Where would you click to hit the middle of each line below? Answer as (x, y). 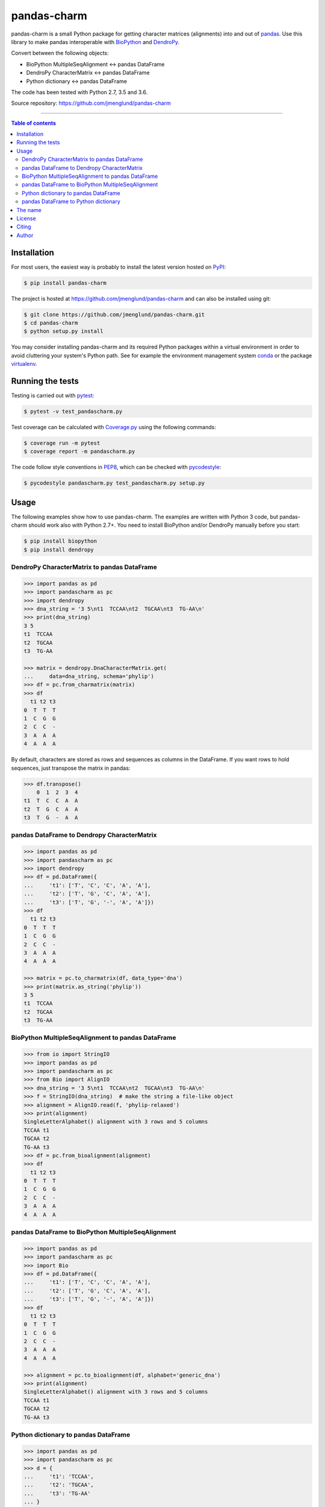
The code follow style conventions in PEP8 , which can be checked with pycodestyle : (116, 467)
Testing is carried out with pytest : (53, 395)
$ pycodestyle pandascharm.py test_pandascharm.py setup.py (114, 483)
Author (25, 235)
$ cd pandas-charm (51, 323)
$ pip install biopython (60, 541)
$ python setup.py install (63, 331)
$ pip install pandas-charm (65, 283)
